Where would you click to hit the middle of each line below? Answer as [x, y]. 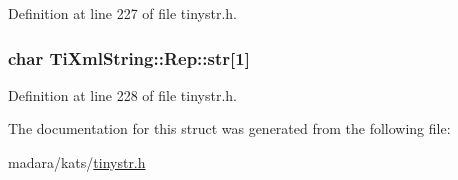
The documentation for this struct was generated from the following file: [229, 128]
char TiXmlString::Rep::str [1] [129, 57]
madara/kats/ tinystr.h [77, 162]
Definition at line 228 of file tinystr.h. [123, 94]
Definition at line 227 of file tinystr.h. [123, 13]
